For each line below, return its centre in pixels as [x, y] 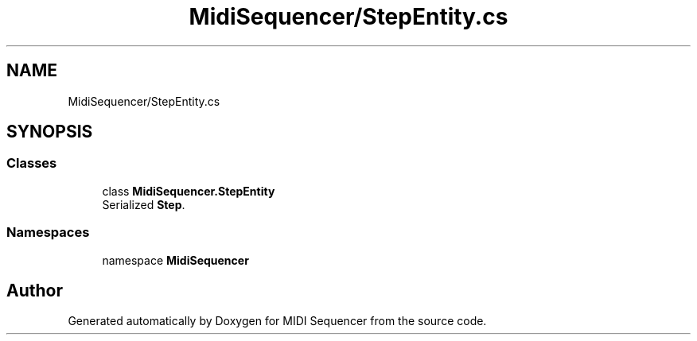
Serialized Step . [144, 204]
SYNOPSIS [50, 132]
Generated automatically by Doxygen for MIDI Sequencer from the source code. [277, 321]
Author [35, 290]
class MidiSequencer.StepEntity [189, 191]
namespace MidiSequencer [175, 260]
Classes [32, 163]
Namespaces [48, 232]
